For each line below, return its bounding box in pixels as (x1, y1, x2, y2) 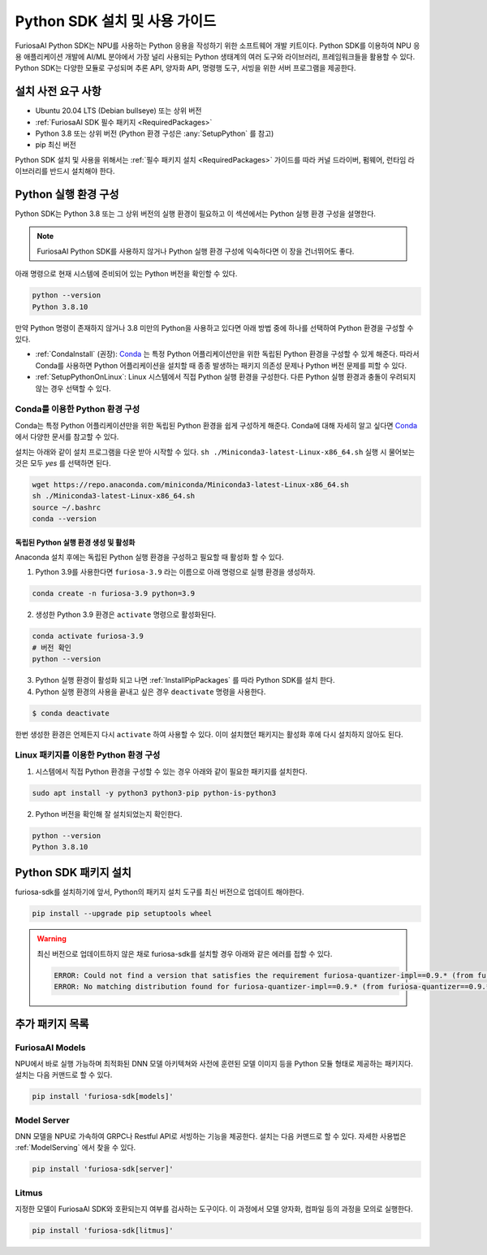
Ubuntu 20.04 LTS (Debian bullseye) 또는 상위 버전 (35, 106, 202, 115)
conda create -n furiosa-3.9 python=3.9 (32, 589, 195, 598)
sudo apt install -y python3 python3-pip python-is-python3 (32, 788, 277, 797)
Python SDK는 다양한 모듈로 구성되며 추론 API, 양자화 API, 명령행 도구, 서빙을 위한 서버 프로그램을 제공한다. (15, 63, 356, 73)
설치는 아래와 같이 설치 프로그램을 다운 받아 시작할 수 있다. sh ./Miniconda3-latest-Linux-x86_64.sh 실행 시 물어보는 (15, 447, 416, 457)
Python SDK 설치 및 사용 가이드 (15, 12, 217, 30)
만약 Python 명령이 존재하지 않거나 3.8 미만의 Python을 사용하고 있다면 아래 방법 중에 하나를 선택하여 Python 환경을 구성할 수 (15, 323, 414, 332)
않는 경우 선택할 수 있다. (35, 383, 111, 393)
